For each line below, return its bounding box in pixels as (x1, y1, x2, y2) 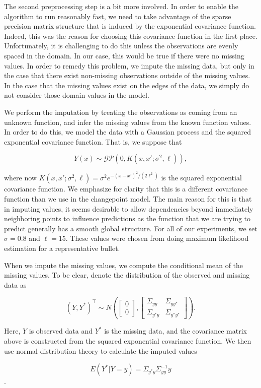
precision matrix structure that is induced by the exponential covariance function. (4, 21, 256, 31)
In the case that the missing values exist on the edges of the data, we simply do (4, 80, 249, 90)
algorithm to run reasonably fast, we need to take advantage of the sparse (4, 11, 231, 21)
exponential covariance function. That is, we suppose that (4, 136, 182, 147)
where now (4, 172, 37, 183)
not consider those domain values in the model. (4, 90, 149, 100)
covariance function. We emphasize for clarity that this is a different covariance (4, 183, 248, 194)
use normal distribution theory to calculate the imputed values (4, 345, 197, 356)
